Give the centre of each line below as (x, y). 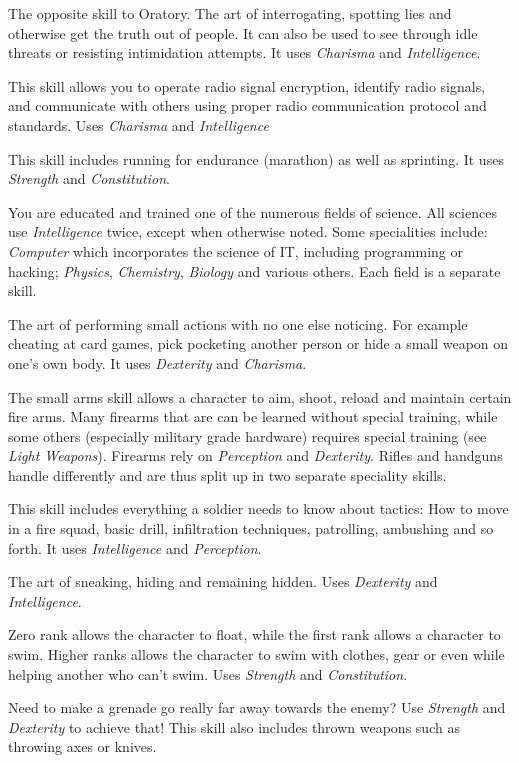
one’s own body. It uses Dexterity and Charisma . (157, 362)
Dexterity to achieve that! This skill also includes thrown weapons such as (234, 726)
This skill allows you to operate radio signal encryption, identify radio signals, (247, 85)
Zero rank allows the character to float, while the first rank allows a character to (254, 634)
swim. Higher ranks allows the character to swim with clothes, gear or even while (256, 654)
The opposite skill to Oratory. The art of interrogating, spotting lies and (230, 13)
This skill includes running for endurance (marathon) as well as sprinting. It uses (256, 158)
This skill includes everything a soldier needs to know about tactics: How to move (258, 508)
